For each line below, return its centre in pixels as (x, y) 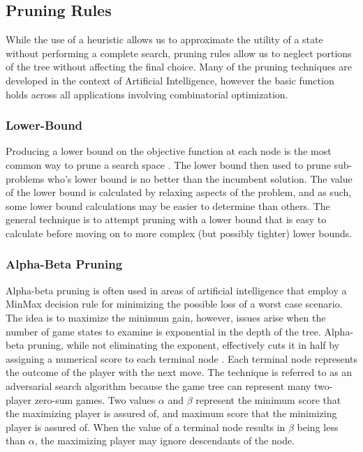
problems (25, 178)
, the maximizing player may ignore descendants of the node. (165, 440)
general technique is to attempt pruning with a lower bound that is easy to (166, 219)
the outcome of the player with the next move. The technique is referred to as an (179, 372)
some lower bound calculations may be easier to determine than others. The (168, 205)
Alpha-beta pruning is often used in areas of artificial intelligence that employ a (176, 290)
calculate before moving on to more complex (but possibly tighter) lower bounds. (179, 233)
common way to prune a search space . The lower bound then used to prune (168, 164)
